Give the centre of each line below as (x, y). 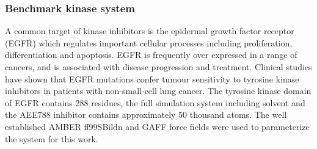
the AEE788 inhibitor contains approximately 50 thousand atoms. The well (146, 114)
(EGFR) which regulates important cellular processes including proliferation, (149, 42)
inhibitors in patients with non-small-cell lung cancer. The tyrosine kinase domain (158, 91)
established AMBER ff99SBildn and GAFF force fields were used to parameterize (157, 126)
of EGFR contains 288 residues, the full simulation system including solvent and (155, 102)
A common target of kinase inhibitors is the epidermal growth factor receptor (150, 31)
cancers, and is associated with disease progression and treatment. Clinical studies (158, 67)
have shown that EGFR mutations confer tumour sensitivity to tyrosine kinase (152, 78)
